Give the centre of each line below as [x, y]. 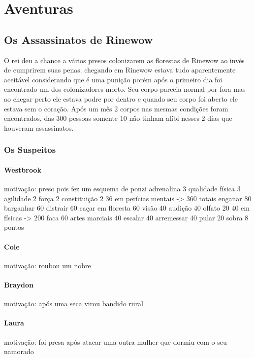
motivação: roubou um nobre [48, 265]
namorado [19, 351]
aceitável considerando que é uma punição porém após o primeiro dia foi [113, 79]
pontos [14, 227]
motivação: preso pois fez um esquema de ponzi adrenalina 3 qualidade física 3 [122, 188]
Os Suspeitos [30, 150]
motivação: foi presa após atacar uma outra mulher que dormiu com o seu [115, 341]
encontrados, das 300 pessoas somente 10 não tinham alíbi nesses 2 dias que [118, 118]
